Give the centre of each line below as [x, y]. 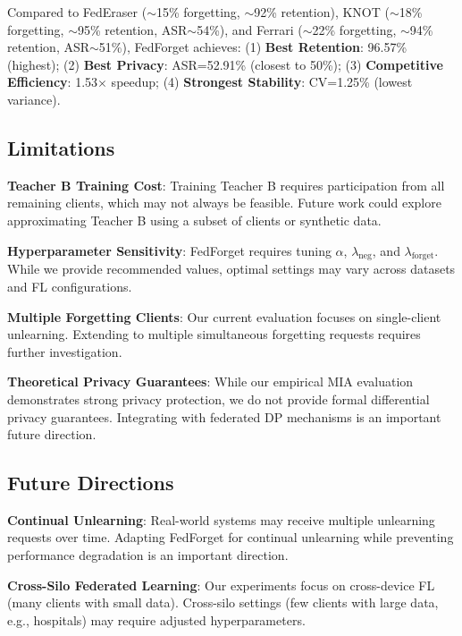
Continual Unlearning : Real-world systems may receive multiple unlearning [221, 519]
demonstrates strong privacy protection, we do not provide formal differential [218, 399]
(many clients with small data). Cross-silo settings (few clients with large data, [223, 602]
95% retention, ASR [132, 29]
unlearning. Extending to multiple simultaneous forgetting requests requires [214, 334]
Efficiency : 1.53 [53, 82]
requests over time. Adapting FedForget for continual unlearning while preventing [231, 537]
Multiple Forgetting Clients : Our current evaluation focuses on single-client [224, 316]
